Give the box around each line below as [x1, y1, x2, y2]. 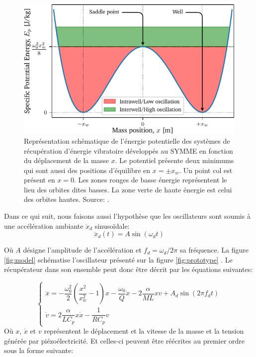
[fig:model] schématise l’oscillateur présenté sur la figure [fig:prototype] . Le [4, 254, 233, 265]
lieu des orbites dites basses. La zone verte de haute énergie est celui [24, 184, 232, 194]
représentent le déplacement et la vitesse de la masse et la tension [44, 326, 244, 336]
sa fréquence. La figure [179, 245, 249, 255]
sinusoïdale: [94, 220, 130, 231]
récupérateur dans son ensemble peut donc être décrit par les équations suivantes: [4, 264, 253, 274]
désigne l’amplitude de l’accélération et [23, 245, 142, 255]
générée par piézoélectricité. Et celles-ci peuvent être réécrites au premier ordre [4, 335, 245, 346]
